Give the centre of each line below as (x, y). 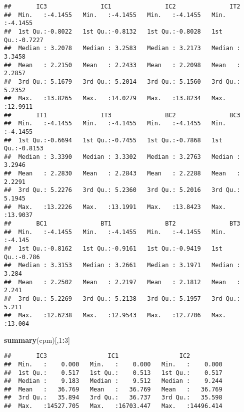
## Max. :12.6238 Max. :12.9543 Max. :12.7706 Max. (115, 316)
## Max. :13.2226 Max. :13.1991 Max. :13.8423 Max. (115, 207)
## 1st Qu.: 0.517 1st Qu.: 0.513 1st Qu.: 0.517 (113, 373)
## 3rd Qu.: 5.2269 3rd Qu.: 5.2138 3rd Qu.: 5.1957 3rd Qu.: (122, 298)
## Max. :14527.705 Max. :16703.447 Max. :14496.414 (113, 406)
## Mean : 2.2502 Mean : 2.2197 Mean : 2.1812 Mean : (122, 282)
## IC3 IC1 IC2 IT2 (122, 7)
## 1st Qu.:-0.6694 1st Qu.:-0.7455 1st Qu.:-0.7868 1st (113, 140)
